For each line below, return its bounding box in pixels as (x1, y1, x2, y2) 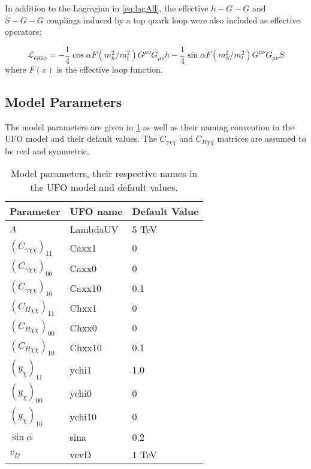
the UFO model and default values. (30, 180, 178, 195)
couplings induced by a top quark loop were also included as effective (46, 13, 300, 26)
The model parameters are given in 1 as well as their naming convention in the (5, 120, 294, 133)
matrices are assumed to (217, 132, 306, 145)
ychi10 (70, 409, 96, 423)
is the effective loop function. (56, 62, 163, 75)
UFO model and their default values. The (5, 132, 157, 145)
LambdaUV (70, 222, 119, 237)
